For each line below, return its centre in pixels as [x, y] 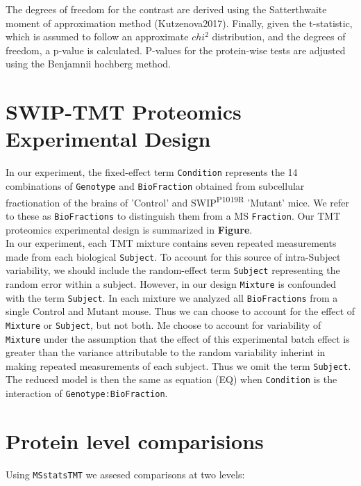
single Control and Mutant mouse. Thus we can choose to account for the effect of [180, 311]
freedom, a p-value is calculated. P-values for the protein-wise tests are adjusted [176, 50]
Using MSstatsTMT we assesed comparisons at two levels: [125, 474]
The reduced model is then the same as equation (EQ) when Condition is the [171, 379]
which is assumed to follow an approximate [97, 37]
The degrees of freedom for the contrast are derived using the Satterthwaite [166, 9]
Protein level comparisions [135, 440]
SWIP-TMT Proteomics [124, 112]
